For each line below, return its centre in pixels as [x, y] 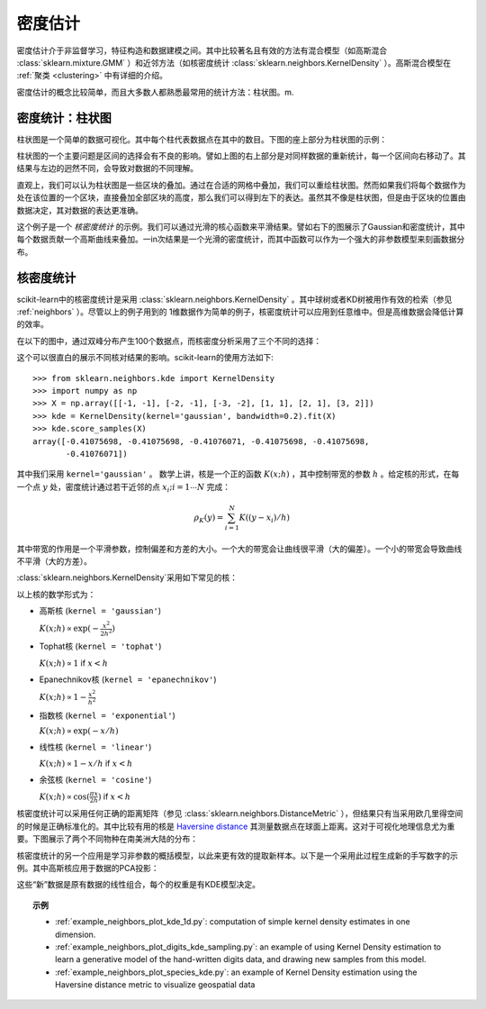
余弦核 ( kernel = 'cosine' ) [95, 780]
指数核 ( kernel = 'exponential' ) [107, 715]
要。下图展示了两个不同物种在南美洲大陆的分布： [107, 839]
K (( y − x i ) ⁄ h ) [264, 518]
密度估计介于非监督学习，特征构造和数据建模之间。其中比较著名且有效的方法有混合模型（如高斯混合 [202, 50]
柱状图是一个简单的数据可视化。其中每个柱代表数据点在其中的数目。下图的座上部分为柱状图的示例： [202, 139]
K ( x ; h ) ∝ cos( [64, 796]
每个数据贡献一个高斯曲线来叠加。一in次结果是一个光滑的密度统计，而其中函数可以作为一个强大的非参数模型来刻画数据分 [241, 240]
